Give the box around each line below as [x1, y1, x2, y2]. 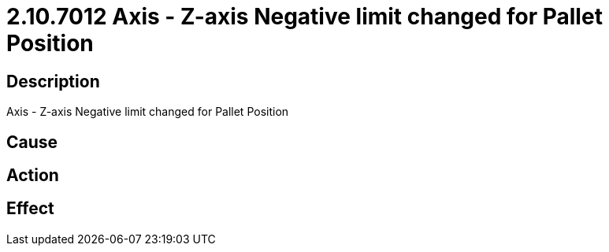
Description [6, 71, 100, 91]
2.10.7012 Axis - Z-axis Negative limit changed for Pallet [6, 3, 603, 30]
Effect [6, 198, 54, 219]
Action [6, 165, 59, 186]
